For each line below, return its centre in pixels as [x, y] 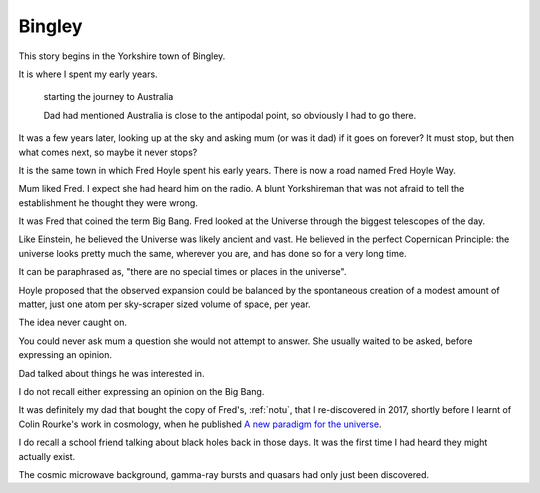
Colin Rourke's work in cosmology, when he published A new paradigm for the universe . [200, 424]
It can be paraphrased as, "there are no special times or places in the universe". [182, 272]
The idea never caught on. [72, 322]
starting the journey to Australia [108, 97]
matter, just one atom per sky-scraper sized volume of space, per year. [164, 304]
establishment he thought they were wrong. [108, 202]
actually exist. [47, 456]
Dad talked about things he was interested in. [111, 373]
